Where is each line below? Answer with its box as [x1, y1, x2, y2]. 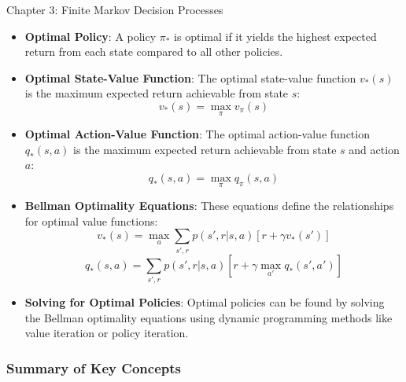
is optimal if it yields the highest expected [174, 28, 377, 44]
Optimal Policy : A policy [24, 28, 157, 44]
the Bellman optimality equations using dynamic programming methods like [24, 309, 393, 325]
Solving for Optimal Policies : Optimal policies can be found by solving [24, 294, 385, 310]
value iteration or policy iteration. [24, 325, 189, 341]
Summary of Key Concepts [6, 358, 181, 377]
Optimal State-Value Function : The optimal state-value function [24, 69, 356, 86]
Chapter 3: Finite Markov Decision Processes [6, 2, 223, 17]
